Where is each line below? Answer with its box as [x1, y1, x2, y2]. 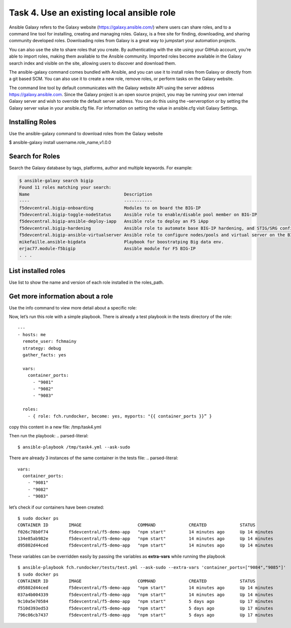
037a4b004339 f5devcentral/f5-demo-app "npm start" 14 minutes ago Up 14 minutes [17, 592, 274, 597]
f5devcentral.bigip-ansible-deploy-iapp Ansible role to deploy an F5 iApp [19, 219, 209, 224]
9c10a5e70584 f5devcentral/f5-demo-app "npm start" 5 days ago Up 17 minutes [17, 599, 274, 604]
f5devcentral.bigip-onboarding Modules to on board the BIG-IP [19, 205, 201, 210]
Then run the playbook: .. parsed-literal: [9, 433, 89, 439]
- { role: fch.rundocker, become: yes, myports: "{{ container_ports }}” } [27, 413, 212, 419]
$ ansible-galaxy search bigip [19, 178, 94, 184]
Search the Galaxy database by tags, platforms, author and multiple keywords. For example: [9, 165, 193, 171]
